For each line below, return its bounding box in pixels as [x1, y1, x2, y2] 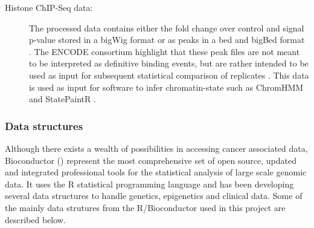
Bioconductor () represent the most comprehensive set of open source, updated [5, 154, 296, 166]
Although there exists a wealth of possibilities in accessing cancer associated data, [5, 142, 308, 154]
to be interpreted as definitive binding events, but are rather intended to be [29, 57, 309, 70]
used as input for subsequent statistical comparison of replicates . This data [29, 68, 309, 81]
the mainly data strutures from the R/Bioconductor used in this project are [5, 201, 286, 213]
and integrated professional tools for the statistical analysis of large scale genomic [5, 166, 307, 178]
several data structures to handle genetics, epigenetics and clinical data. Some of [5, 189, 303, 202]
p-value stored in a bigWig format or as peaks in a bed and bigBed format [29, 33, 305, 46]
